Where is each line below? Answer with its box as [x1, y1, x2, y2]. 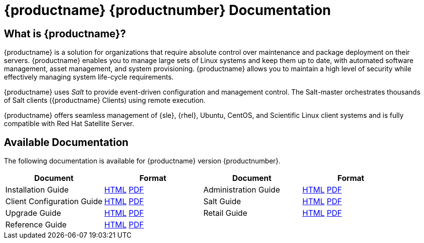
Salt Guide [203, 196, 241, 207]
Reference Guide [5, 220, 67, 230]
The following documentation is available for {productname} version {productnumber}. [4, 157, 281, 165]
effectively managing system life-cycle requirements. [4, 73, 174, 81]
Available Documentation [4, 136, 129, 148]
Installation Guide [5, 185, 69, 195]
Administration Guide [203, 185, 280, 195]
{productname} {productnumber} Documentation [4, 2, 331, 18]
